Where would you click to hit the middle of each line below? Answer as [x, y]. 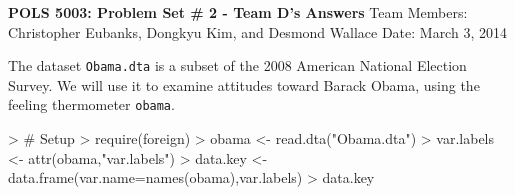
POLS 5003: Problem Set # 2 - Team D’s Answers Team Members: [238, 12]
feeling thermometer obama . [91, 104]
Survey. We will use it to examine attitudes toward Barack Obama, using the [244, 84]
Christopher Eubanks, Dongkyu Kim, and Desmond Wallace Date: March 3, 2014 [257, 31]
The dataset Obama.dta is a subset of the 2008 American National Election [237, 65]
